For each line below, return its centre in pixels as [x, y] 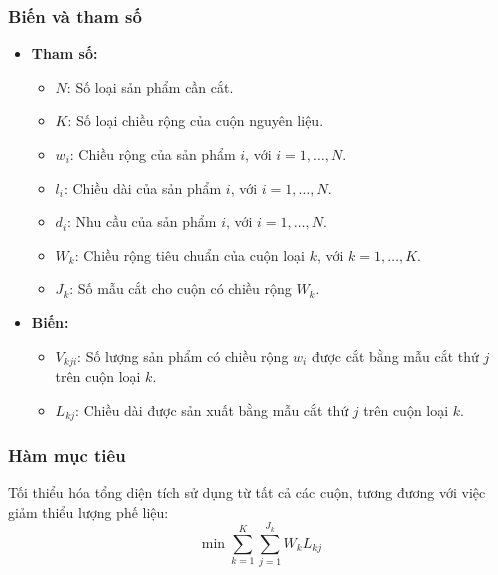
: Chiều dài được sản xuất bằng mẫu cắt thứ [212, 409]
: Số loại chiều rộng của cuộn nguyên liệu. [195, 120]
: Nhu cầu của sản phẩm [142, 221]
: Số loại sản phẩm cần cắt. [150, 86]
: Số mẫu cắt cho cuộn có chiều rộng [180, 288]
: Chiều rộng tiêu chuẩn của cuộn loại [189, 254]
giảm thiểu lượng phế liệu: [88, 511]
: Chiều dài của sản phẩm [142, 187]
